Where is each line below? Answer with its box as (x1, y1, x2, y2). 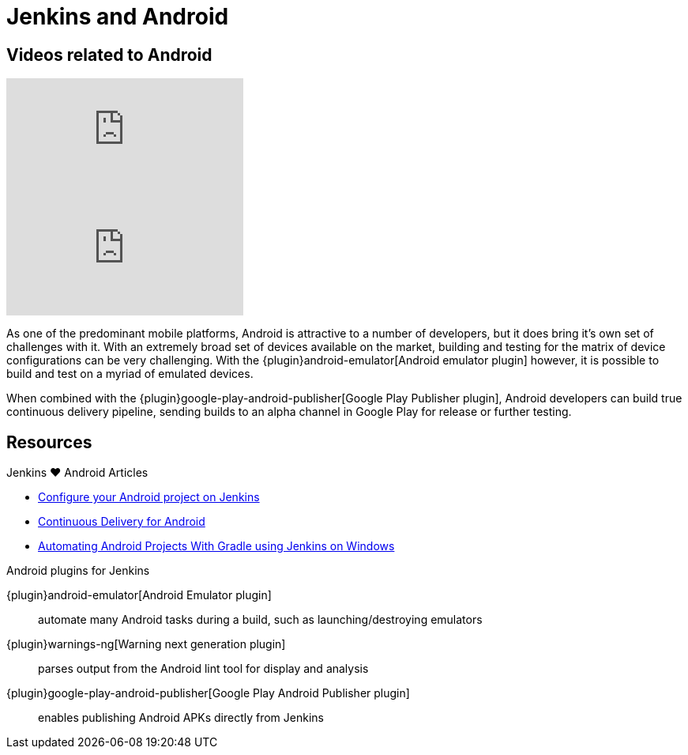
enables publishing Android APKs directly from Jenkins (38, 711, 324, 725)
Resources (6, 432, 92, 452)
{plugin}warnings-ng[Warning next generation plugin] (6, 637, 286, 651)
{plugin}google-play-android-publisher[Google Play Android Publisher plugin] (6, 686, 410, 700)
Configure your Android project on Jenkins (38, 490, 260, 504)
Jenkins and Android (6, 3, 229, 30)
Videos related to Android (6, 44, 212, 65)
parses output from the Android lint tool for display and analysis (38, 662, 369, 676)
